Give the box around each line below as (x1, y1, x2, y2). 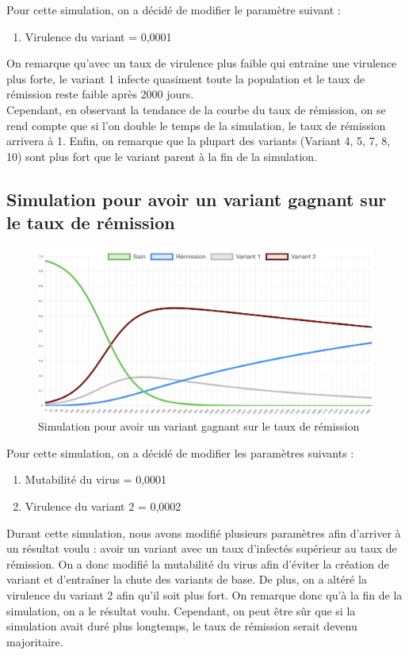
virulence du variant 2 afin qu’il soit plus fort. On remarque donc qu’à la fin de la (6, 587, 403, 603)
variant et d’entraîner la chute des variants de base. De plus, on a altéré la (6, 571, 367, 588)
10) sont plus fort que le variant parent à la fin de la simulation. (6, 147, 317, 164)
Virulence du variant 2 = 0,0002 (25, 498, 182, 515)
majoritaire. (6, 633, 63, 649)
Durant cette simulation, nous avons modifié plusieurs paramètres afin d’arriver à (6, 524, 401, 541)
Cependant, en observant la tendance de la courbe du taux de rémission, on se (6, 101, 386, 117)
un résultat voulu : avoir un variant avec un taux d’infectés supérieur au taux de (6, 540, 397, 557)
